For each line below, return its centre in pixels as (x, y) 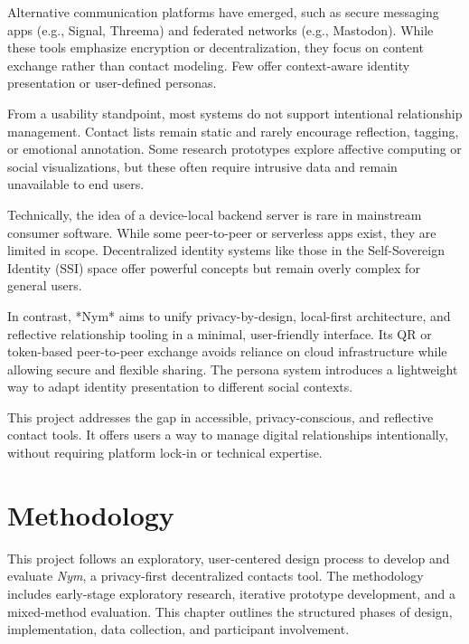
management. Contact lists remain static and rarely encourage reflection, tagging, (233, 131)
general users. (45, 285)
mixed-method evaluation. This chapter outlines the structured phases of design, (230, 611)
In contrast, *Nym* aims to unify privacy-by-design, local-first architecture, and (229, 315)
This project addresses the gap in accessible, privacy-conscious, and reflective (220, 417)
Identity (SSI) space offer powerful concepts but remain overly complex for (214, 267)
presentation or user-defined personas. (112, 83)
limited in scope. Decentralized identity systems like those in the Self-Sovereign (226, 250)
